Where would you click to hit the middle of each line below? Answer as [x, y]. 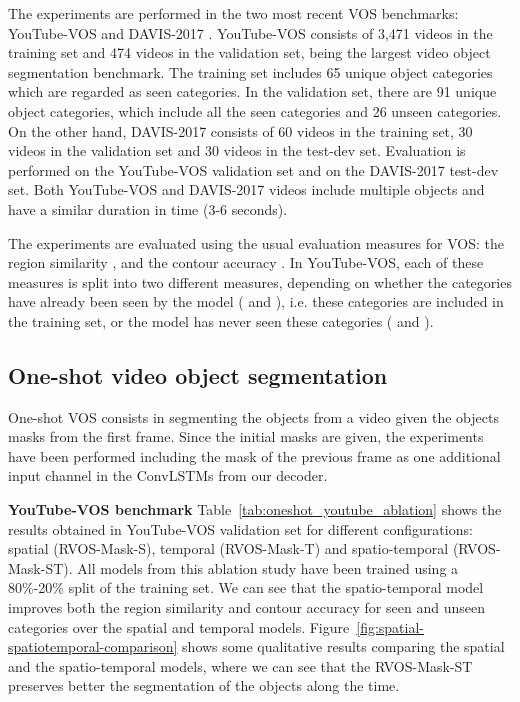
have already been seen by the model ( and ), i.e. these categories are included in [256, 301]
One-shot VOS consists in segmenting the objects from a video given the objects [253, 416]
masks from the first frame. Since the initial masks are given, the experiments [246, 436]
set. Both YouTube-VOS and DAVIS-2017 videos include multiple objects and [246, 189]
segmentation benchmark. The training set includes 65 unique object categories [250, 71]
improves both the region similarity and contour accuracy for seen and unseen [246, 607]
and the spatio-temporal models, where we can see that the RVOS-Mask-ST [240, 665]
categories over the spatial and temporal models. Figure [179, 626]
